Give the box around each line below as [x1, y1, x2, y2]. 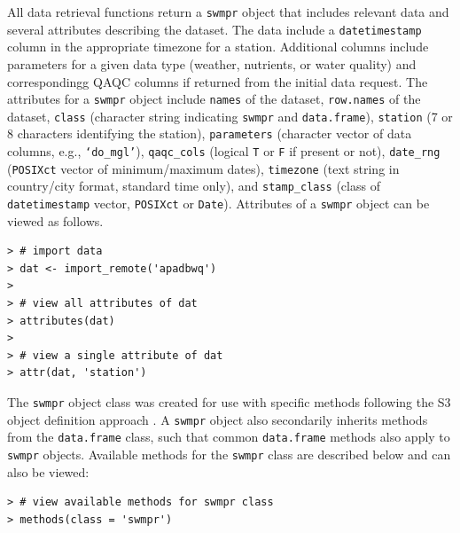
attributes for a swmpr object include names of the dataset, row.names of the [7, 90, 421, 108]
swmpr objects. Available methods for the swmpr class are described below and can [7, 445, 451, 463]
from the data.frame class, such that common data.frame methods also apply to [7, 427, 450, 446]
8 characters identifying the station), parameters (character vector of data [7, 124, 412, 143]
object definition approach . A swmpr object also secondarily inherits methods [7, 410, 428, 428]
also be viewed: [7, 462, 90, 481]
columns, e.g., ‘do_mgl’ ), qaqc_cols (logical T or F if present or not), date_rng [7, 142, 441, 161]
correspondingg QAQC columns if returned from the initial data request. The [7, 72, 428, 90]
